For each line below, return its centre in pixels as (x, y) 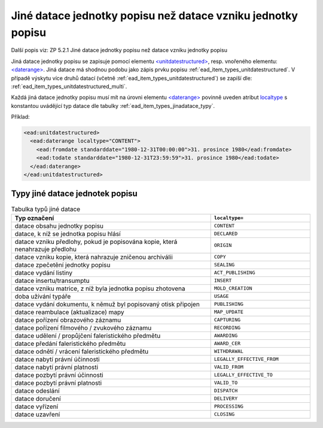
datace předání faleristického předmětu (70, 343)
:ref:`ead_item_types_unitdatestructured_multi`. (69, 86)
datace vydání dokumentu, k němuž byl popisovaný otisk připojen (107, 304)
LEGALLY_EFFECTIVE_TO (243, 375)
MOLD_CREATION (233, 289)
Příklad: (20, 117)
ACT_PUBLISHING (234, 273)
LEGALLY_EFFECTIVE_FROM (246, 359)
